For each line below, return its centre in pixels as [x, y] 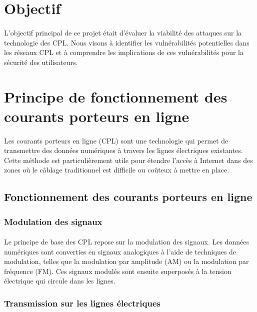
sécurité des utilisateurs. [41, 62]
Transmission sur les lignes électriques [82, 303]
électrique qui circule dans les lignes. [60, 281]
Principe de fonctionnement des [116, 96]
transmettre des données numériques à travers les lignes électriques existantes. [123, 150]
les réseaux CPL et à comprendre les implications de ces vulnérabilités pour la [124, 52]
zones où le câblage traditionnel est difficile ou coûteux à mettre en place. [117, 170]
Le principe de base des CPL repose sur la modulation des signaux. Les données [126, 242]
